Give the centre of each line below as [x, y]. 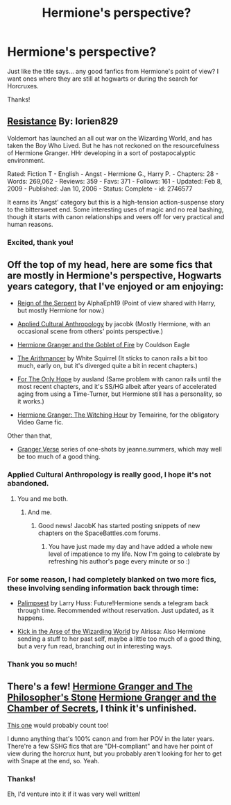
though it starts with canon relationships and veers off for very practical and [116, 216]
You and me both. [42, 498]
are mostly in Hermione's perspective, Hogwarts [114, 276]
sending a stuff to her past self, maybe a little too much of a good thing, [119, 639]
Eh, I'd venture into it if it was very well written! [74, 794]
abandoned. [28, 484]
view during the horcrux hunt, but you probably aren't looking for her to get [114, 754]
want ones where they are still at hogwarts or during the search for [103, 79]
